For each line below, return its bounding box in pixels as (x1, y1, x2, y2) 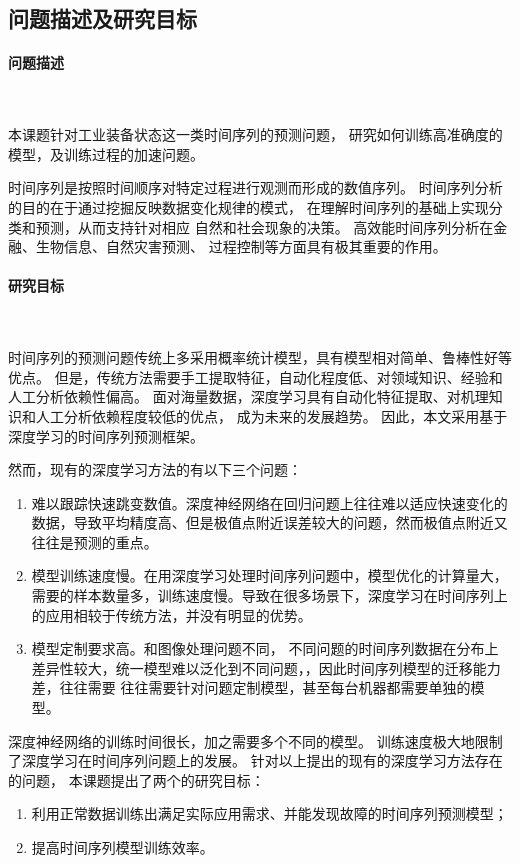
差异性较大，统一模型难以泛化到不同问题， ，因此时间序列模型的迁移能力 (31, 657, 501, 678)
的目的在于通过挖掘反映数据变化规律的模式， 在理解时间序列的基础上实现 (8, 196, 489, 217)
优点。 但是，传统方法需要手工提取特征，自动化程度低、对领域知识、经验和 (8, 366, 503, 387)
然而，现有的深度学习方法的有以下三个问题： (8, 459, 302, 480)
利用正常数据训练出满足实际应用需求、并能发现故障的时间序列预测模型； (31, 803, 508, 824)
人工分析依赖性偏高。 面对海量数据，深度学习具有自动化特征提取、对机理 (8, 386, 489, 407)
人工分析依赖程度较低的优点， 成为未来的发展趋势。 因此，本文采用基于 (35, 405, 508, 426)
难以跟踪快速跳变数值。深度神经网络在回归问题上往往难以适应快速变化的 (31, 492, 508, 513)
